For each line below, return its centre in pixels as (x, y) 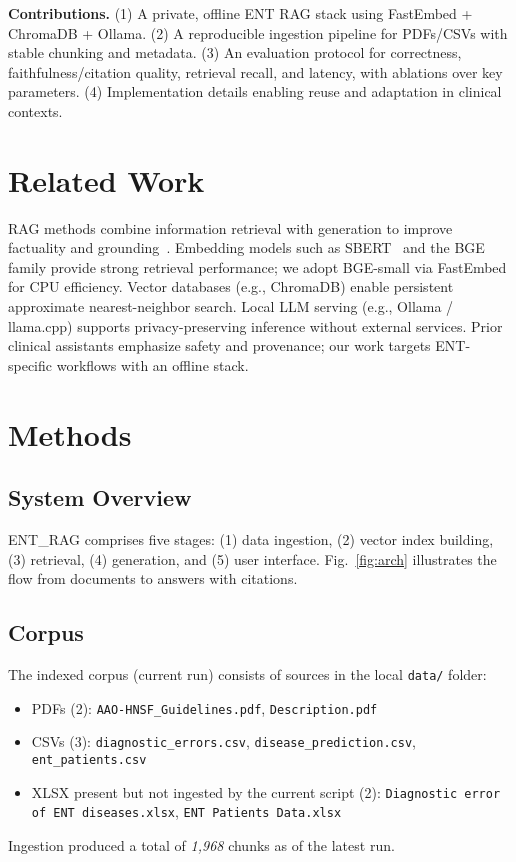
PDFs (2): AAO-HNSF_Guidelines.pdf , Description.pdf (204, 707)
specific (30, 364)
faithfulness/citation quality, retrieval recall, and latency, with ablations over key (255, 71)
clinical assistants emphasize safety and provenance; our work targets (219, 345)
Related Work (106, 179)
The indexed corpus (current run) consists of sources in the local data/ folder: (247, 674)
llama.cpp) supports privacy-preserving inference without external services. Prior (255, 325)
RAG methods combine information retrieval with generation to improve (230, 227)
